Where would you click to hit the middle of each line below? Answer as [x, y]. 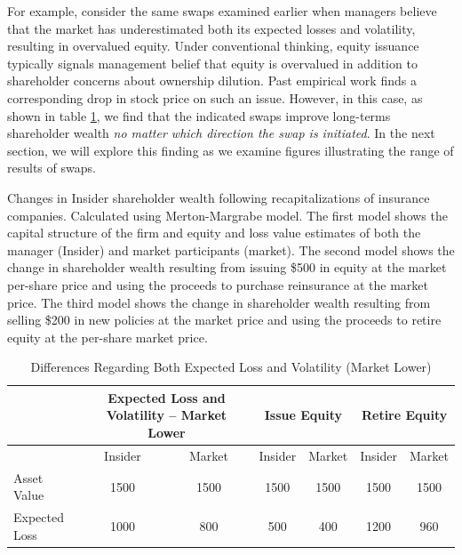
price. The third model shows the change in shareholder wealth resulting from [219, 302]
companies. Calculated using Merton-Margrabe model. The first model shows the [227, 215]
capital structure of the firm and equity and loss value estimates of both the [214, 233]
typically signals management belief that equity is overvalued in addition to [212, 63]
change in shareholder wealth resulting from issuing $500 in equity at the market [227, 267]
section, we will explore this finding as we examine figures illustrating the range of [231, 150]
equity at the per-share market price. [108, 337]
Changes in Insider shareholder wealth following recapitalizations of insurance [219, 197]
